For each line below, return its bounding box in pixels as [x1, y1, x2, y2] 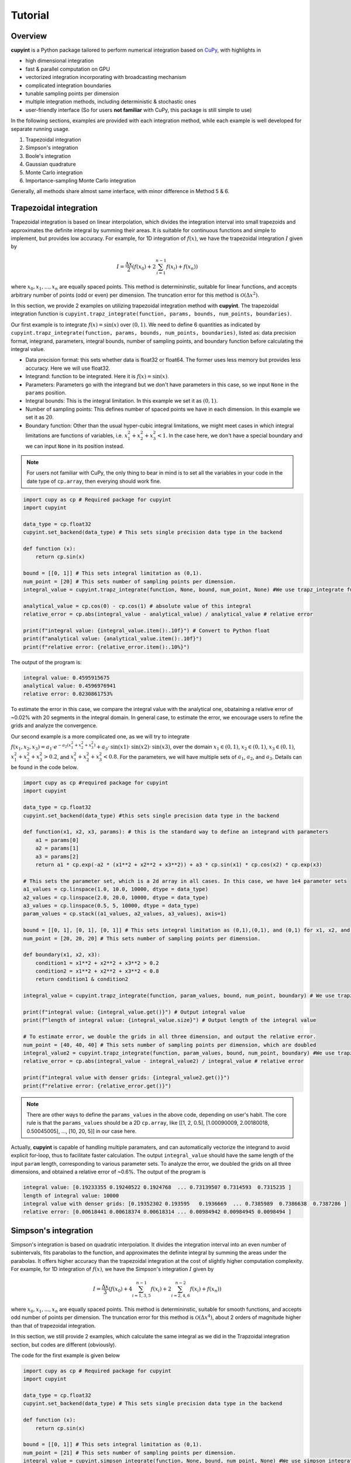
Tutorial [11, 9, 50, 22]
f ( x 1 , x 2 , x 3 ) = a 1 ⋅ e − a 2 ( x [11, 743, 71, 751]
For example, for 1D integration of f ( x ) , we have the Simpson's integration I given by [11, 1266, 214, 1273]
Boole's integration [25, 152, 71, 159]
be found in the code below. [11, 764, 78, 771]
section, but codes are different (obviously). [11, 1341, 116, 1348]
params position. [25, 389, 67, 396]
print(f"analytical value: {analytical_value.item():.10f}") [23, 636, 202, 642]
